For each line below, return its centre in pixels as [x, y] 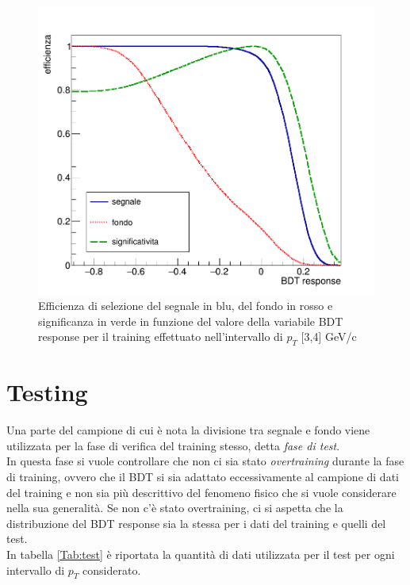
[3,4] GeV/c [329, 336]
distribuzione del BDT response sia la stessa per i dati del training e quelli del [196, 523]
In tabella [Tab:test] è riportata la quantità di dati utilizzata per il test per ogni [201, 554]
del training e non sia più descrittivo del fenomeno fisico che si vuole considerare [201, 492]
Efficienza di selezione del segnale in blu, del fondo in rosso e [186, 306]
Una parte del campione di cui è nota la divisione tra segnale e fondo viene [188, 430]
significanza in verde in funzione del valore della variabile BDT [191, 321]
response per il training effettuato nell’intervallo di [161, 336]
